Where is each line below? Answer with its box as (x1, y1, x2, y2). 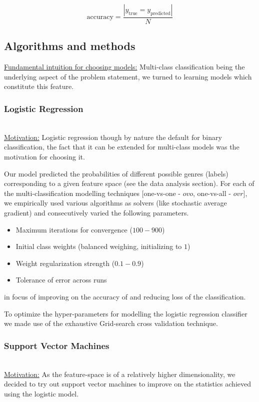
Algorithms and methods (4, 38, 135, 53)
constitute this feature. (4, 81, 74, 91)
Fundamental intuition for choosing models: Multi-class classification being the (4, 61, 245, 72)
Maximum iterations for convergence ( (15, 224, 132, 234)
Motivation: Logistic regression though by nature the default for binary (4, 131, 222, 142)
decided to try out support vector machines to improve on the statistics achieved (4, 378, 251, 389)
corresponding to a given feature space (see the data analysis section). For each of (4, 178, 254, 188)
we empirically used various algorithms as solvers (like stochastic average (4, 197, 227, 208)
